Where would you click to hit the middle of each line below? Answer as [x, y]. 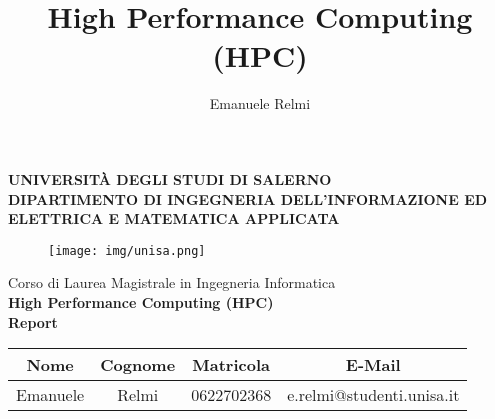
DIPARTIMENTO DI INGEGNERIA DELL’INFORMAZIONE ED [248, 198]
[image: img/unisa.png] [127, 250]
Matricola [231, 365]
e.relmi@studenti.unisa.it [373, 395]
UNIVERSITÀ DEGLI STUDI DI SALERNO [170, 178]
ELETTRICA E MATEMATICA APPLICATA [174, 218]
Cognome [138, 365]
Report [33, 321]
